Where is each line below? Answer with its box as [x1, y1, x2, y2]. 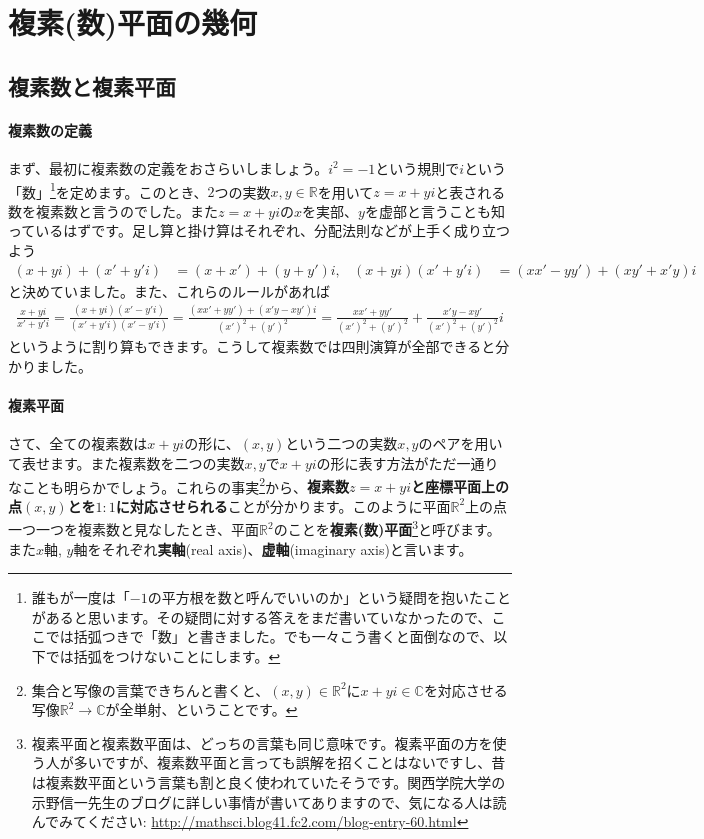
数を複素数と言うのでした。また [8, 200, 218, 221]
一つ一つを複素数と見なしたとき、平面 [8, 519, 260, 540]
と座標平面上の [411, 476, 510, 497]
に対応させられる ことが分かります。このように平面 [115, 495, 451, 516]
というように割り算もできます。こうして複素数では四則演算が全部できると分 [8, 336, 510, 357]
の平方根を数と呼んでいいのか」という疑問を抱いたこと [147, 587, 512, 608]
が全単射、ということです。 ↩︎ [105, 699, 298, 720]
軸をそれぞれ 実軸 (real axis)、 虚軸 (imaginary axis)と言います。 [73, 538, 473, 559]
